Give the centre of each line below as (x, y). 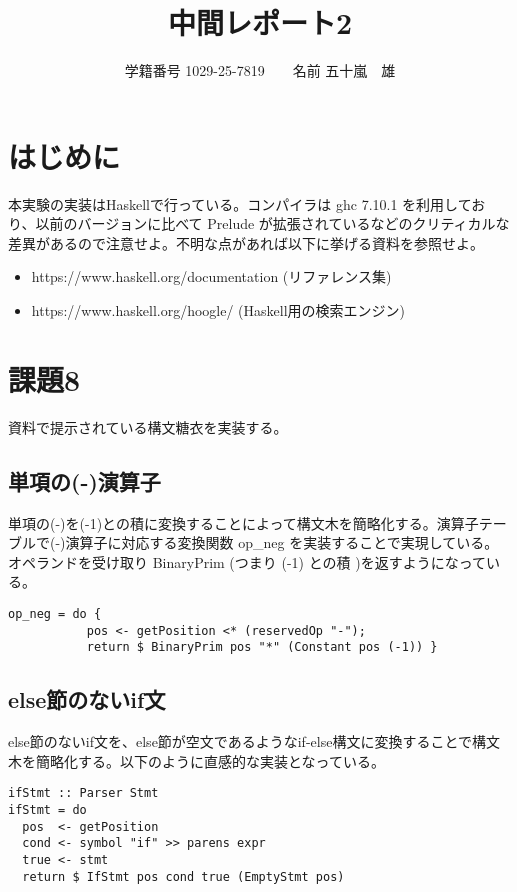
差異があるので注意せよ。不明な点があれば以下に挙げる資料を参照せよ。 (246, 242)
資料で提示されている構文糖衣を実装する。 (148, 426)
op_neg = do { (55, 613)
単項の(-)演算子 (84, 480)
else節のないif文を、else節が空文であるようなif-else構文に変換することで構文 (254, 741)
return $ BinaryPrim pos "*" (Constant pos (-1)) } (262, 647)
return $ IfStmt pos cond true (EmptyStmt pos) (183, 876)
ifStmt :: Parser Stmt (83, 793)
